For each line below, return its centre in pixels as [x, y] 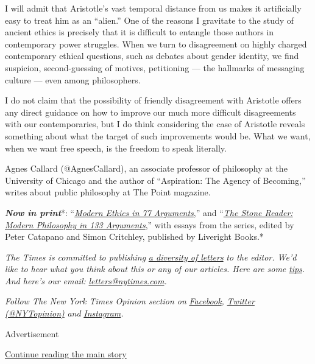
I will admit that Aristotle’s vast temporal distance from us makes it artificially [153, 8]
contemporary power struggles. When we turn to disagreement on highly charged [156, 44]
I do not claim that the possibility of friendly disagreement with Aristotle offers [153, 100]
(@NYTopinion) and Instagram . [64, 313]
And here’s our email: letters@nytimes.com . [86, 280]
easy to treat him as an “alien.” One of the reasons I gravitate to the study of [150, 20]
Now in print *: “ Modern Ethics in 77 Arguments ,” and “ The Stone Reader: [149, 212]
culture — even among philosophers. [73, 79]
